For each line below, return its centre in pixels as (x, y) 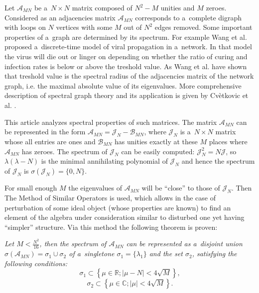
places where (228, 141)
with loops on (25, 27)
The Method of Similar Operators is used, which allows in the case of (110, 197)
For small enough (31, 188)
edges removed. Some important (203, 27)
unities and (178, 7)
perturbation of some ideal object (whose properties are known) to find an (118, 207)
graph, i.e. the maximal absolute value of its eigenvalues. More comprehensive (123, 85)
